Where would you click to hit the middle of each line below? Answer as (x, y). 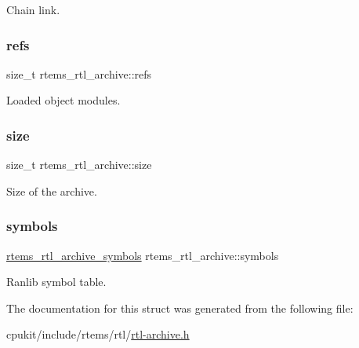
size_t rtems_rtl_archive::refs (79, 73)
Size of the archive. (52, 190)
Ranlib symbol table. (56, 282)
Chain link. (33, 9)
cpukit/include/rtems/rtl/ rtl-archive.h (98, 334)
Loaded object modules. (63, 100)
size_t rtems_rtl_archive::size (79, 165)
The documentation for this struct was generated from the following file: (180, 308)
